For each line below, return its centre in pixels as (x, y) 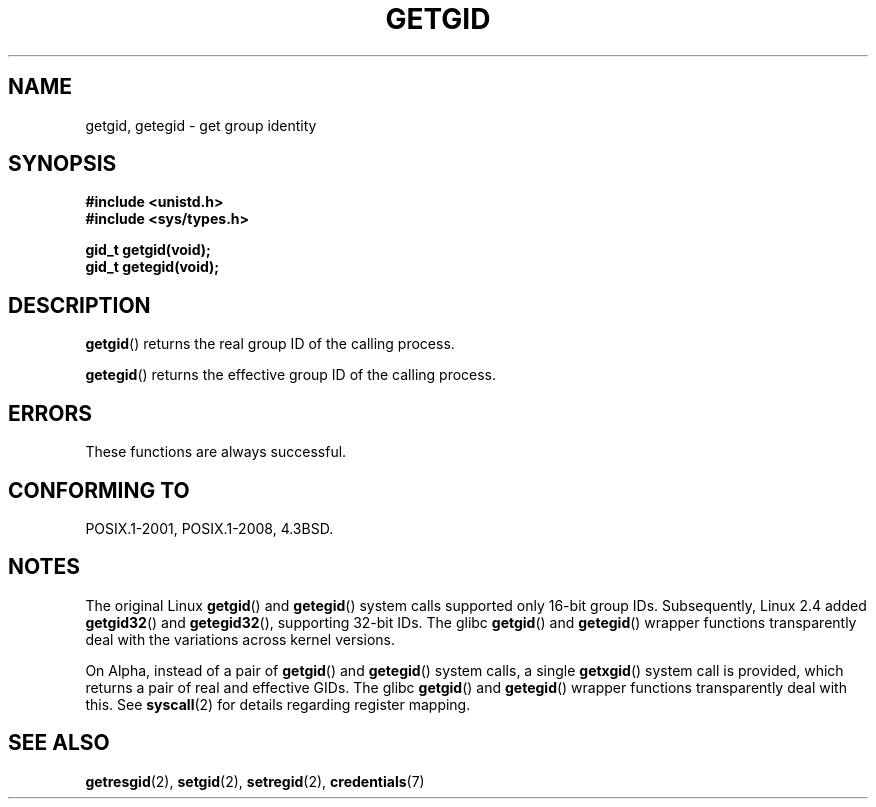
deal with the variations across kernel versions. (240, 639)
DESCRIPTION (79, 305)
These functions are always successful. (216, 452)
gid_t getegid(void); (152, 267)
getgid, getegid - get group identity (201, 125)
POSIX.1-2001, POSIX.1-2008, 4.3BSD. (209, 528)
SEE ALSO (59, 743)
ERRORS (50, 413)
